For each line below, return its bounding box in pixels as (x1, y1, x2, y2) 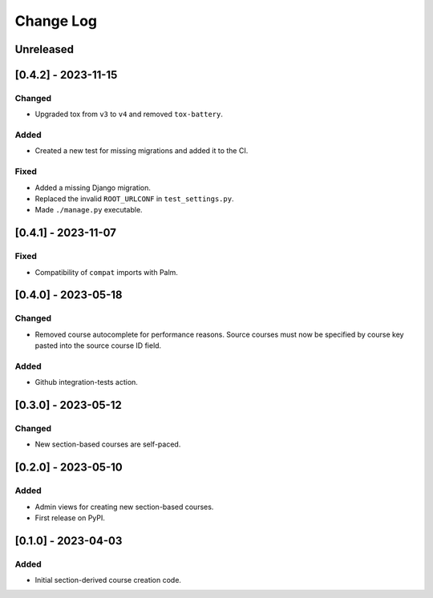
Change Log (14, 12, 98, 30)
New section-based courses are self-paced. (34, 439, 181, 449)
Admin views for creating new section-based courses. (34, 502, 214, 511)
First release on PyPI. (34, 513, 106, 523)
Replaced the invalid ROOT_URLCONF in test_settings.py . (34, 194, 234, 204)
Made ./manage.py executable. (34, 205, 144, 215)
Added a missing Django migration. (34, 183, 152, 192)
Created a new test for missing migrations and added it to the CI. (34, 146, 249, 156)
